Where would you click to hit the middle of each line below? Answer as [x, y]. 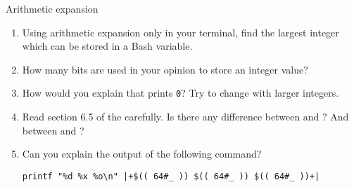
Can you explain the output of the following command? [142, 154]
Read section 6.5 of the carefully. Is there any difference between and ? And [185, 117]
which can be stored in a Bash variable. [107, 46]
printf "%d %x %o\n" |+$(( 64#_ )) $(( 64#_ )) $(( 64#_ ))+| [171, 176]
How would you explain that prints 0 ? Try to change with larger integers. [181, 93]
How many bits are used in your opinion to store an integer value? [165, 69]
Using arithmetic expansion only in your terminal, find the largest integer [181, 32]
